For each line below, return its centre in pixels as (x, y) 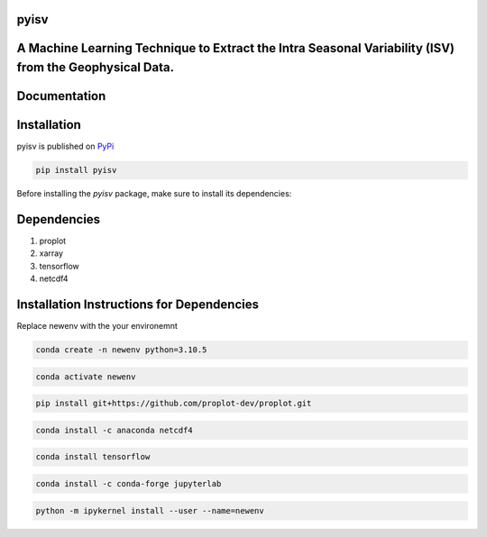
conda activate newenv (86, 377)
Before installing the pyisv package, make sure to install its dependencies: (154, 194)
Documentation (61, 96)
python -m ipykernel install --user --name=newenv (150, 510)
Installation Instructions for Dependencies (138, 305)
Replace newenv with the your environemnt (97, 326)
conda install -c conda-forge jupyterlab (129, 483)
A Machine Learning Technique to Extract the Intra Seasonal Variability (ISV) (236, 48)
